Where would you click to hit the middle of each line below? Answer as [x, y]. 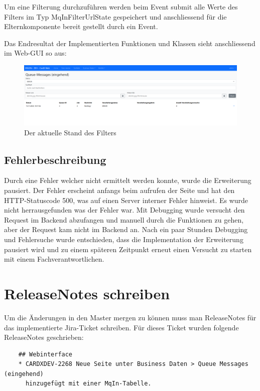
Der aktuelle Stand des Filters [70, 132]
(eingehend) [24, 374]
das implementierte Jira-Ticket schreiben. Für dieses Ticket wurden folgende [121, 327]
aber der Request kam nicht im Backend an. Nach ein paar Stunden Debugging [126, 229]
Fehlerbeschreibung [55, 159]
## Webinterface [45, 354]
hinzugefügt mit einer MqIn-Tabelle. [88, 384]
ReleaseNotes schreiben [87, 293]
